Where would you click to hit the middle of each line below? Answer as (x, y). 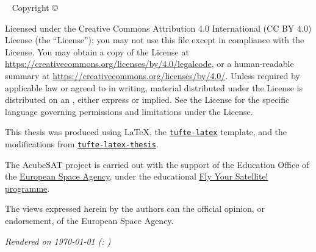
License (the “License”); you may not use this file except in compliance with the (155, 40)
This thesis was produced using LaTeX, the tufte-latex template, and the (146, 132)
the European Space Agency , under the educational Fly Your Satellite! (137, 176)
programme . (27, 188)
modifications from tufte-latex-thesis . (82, 144)
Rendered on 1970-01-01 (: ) (58, 241)
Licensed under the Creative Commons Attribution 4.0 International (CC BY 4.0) (158, 28)
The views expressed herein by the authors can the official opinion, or (135, 208)
